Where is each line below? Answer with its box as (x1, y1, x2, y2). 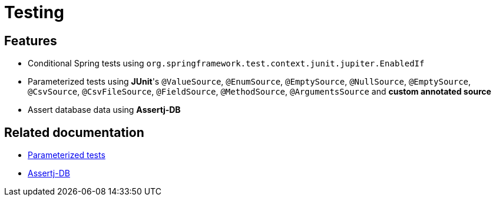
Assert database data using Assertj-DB (28, 105, 181, 115)
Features (4, 33, 57, 48)
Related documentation (4, 125, 144, 140)
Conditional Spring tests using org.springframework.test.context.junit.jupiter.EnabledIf (28, 58, 425, 69)
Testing (4, 2, 64, 22)
